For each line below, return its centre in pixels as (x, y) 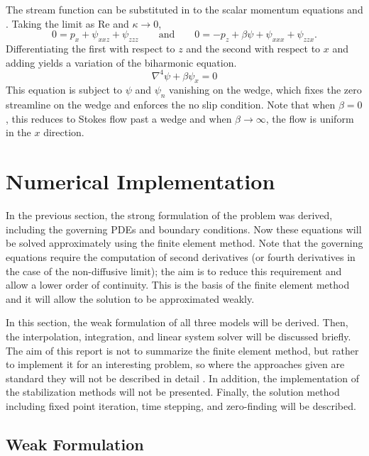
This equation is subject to (64, 90)
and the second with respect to (253, 48)
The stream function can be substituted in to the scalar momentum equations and (184, 9)
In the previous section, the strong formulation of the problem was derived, (169, 215)
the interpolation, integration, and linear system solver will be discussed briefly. (178, 336)
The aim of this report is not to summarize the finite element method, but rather (182, 350)
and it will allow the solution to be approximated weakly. (130, 298)
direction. (64, 132)
